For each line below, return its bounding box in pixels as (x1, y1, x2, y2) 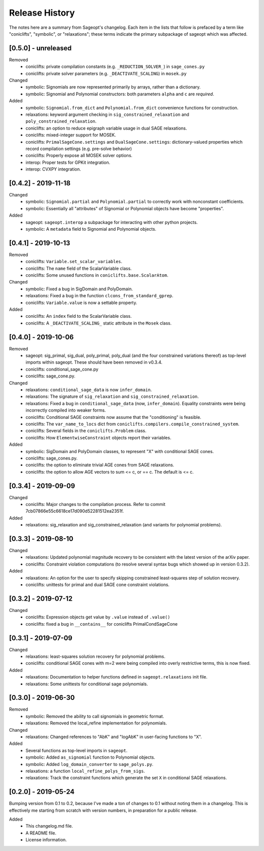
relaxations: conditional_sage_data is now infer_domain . (25, 387, 152, 393)
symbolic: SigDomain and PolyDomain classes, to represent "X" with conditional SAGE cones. (25, 448, 214, 454)
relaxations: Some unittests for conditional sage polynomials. (25, 681, 149, 687)
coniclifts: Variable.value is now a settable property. (25, 300, 137, 305)
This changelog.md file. (25, 823, 73, 829)
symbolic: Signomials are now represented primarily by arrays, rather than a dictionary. (25, 84, 201, 90)
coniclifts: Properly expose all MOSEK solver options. (25, 153, 133, 158)
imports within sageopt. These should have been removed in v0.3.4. (25, 359, 163, 365)
